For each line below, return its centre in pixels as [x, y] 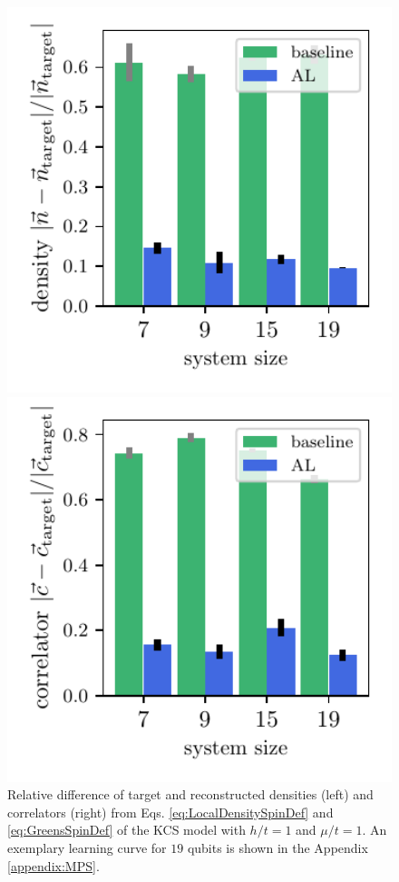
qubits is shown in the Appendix [277, 847]
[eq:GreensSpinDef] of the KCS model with [127, 830]
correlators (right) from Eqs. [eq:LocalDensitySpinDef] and [170, 812]
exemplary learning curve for [87, 847]
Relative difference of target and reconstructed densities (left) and [190, 794]
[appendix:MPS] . [54, 865]
